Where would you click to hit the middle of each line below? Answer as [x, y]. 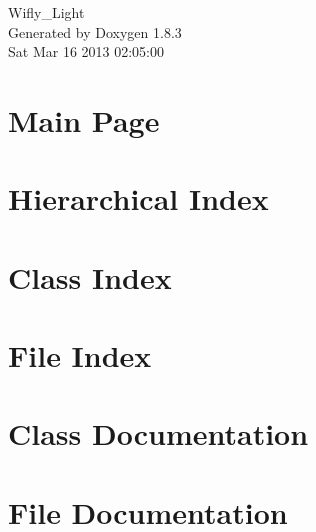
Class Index [90, 276]
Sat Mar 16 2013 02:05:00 [86, 51]
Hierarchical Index [138, 198]
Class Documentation [158, 433]
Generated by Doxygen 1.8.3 [95, 31]
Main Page [84, 119]
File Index [80, 355]
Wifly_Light [46, 12]
